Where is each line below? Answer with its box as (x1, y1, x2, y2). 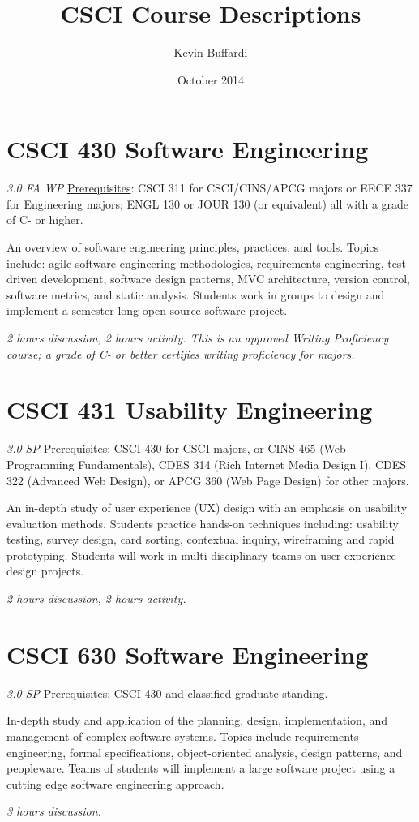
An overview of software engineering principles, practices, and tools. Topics (6, 239, 379, 256)
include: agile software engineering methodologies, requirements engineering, (6, 254, 384, 271)
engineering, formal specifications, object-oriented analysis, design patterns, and (6, 743, 403, 760)
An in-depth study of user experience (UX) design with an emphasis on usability (6, 499, 408, 516)
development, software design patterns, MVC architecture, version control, (41, 270, 410, 287)
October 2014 (177, 71, 245, 88)
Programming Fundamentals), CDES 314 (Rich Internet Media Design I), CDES (6, 455, 407, 472)
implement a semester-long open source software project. (6, 302, 288, 319)
